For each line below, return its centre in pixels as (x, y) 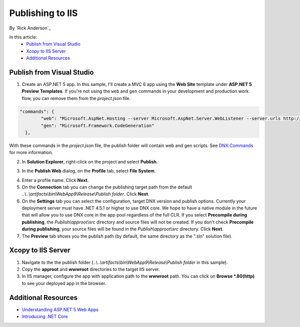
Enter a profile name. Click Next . (55, 180)
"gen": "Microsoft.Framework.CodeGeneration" (97, 125)
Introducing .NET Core (45, 316)
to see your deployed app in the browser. (64, 283)
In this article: (23, 37)
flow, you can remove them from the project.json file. (76, 98)
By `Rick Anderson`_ (30, 28)
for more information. (31, 152)
